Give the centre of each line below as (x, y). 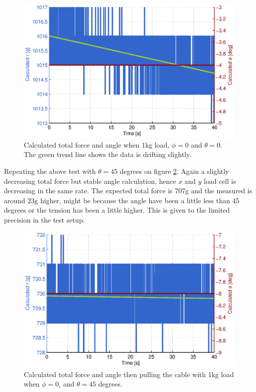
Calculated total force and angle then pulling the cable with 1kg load (129, 374)
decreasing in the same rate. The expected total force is (88, 191)
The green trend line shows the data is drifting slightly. (108, 154)
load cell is (220, 181)
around (15, 200)
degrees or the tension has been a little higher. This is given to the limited (117, 210)
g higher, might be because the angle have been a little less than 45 (137, 200)
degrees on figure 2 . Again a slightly (174, 171)
